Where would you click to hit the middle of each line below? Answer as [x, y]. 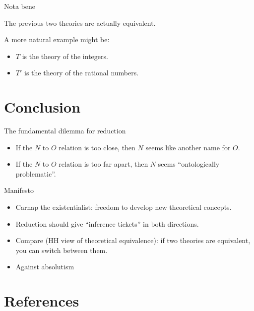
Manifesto [19, 190]
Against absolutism [45, 267]
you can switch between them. [62, 250]
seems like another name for [188, 147]
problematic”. [36, 173]
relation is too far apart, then [103, 164]
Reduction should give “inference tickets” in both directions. [107, 223]
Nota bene [20, 6]
